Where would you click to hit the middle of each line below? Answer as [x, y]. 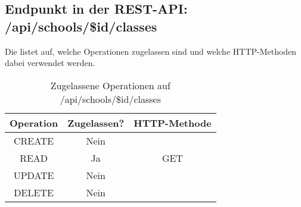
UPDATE [34, 175]
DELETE [34, 192]
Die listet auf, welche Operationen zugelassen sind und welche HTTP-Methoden [151, 51]
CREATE [34, 140]
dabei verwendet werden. [50, 63]
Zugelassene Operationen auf [110, 85]
